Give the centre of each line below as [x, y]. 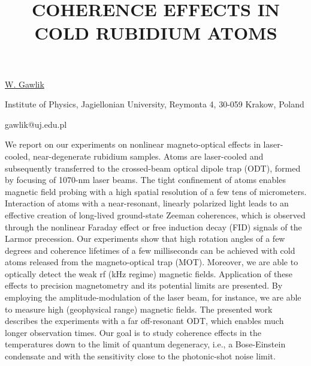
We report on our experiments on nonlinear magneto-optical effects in [133, 144]
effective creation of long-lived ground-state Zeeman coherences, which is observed [155, 214]
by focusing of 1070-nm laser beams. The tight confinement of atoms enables [145, 180]
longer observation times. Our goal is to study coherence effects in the [133, 332]
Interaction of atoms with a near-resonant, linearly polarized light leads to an [147, 203]
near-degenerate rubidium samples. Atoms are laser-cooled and [148, 156]
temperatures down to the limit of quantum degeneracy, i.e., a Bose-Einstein [145, 344]
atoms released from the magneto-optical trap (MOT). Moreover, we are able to [152, 262]
